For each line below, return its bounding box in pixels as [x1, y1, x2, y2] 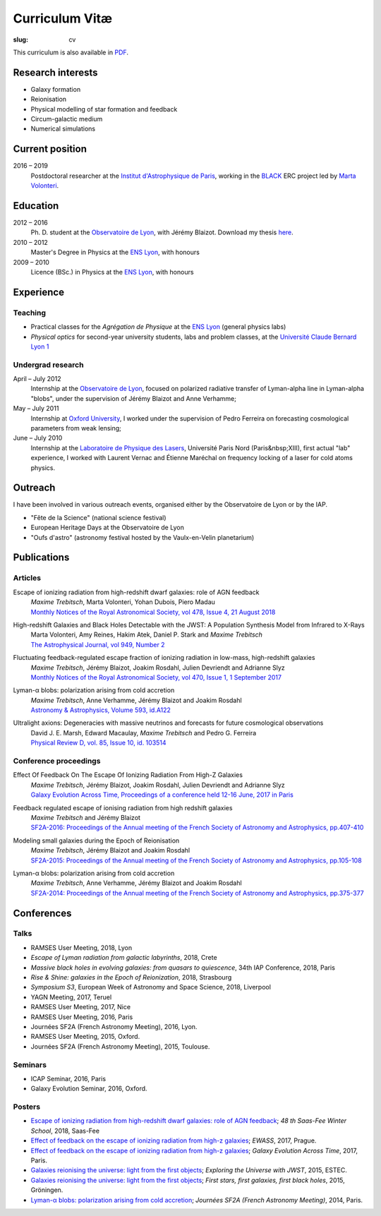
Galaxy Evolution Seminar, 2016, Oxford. [30, 1084, 147, 1093]
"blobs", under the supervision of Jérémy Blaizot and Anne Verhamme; [30, 394, 236, 402]
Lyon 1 [30, 342, 49, 351]
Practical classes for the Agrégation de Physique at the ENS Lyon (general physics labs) [30, 323, 286, 331]
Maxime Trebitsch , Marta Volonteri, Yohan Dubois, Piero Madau [30, 598, 215, 606]
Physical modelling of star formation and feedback [30, 104, 178, 113]
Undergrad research [13, 360, 84, 370]
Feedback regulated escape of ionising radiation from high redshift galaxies [13, 803, 233, 812]
